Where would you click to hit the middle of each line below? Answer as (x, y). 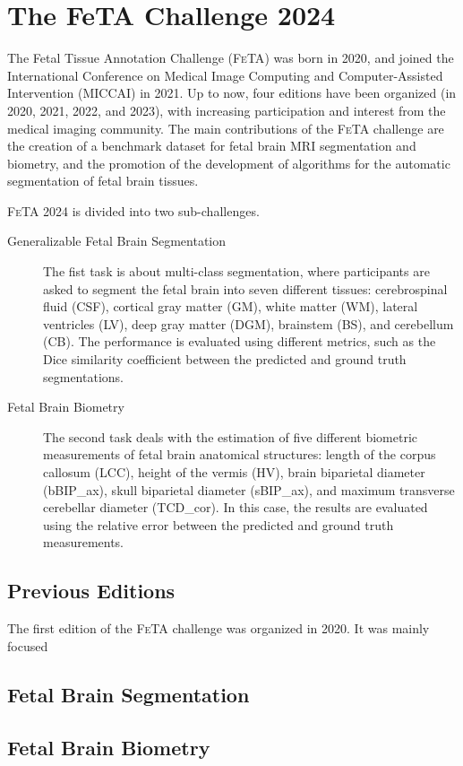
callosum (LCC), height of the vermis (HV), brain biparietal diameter (234, 472)
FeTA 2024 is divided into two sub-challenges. (133, 210)
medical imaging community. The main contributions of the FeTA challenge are (226, 128)
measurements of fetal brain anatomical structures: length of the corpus (240, 454)
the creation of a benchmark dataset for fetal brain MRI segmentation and (212, 146)
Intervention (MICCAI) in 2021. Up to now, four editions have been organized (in (232, 93)
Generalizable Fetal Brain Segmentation (117, 241)
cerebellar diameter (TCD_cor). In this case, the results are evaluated (236, 507)
